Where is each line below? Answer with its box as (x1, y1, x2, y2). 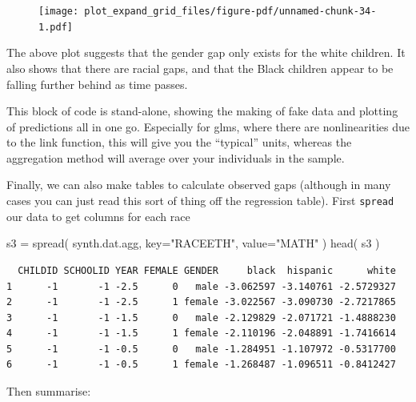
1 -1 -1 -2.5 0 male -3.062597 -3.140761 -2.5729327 (6, 280, 396, 292)
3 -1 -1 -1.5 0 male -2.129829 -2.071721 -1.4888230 (6, 312, 396, 324)
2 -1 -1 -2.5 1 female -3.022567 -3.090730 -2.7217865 (6, 296, 396, 308)
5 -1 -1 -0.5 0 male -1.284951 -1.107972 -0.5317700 (6, 343, 396, 355)
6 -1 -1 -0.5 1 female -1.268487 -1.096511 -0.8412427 (6, 359, 396, 371)
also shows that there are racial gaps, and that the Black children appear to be (6, 59, 394, 76)
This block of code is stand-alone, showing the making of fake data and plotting (6, 103, 398, 119)
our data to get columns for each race (6, 207, 190, 224)
